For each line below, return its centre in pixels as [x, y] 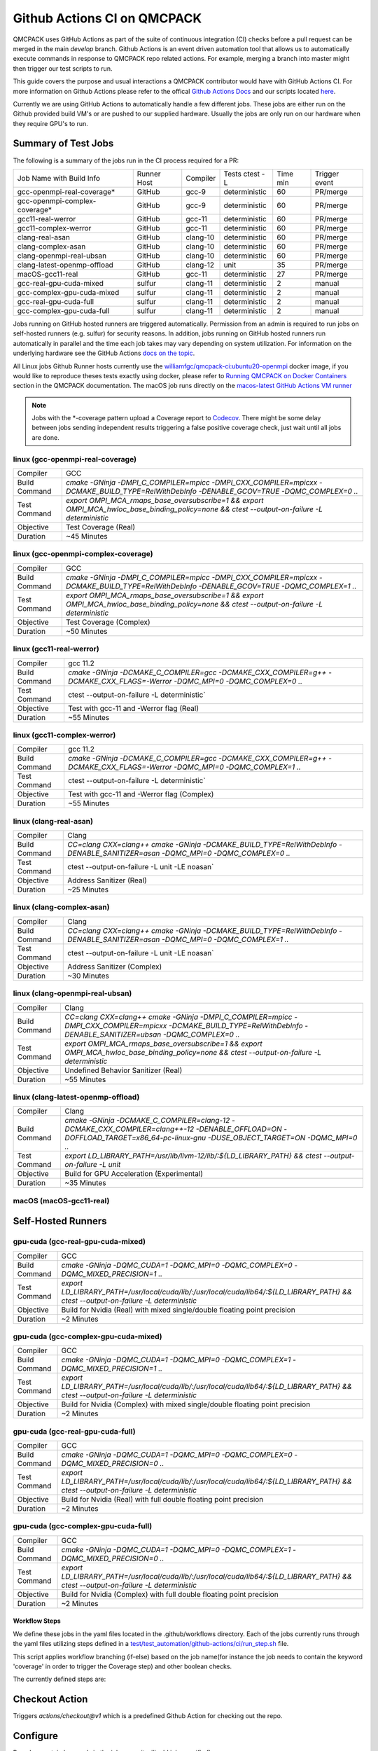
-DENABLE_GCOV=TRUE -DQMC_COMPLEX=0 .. [278, 492]
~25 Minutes [88, 890]
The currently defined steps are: [59, 1679]
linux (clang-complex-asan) [61, 907]
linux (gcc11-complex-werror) [64, 735]
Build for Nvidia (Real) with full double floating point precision [162, 1500]
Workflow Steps [37, 1621]
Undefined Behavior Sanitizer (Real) [123, 1070]
